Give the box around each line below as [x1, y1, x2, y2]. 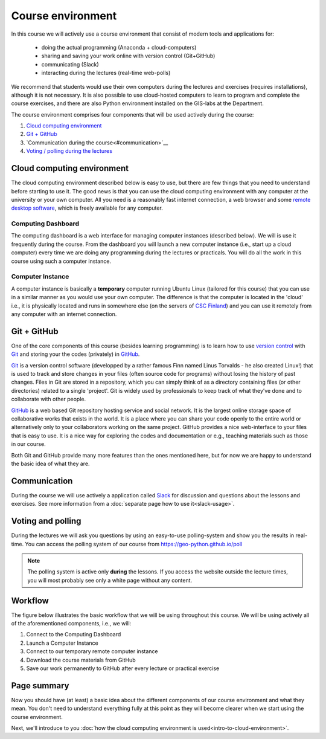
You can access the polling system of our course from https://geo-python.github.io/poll [25, 540, 243, 547]
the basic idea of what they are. [11, 460, 90, 467]
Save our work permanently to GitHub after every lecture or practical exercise [26, 665, 220, 672]
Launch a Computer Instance [26, 639, 99, 647]
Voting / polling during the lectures [26, 147, 113, 155]
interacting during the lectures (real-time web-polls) [41, 69, 171, 77]
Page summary [11, 680, 69, 691]
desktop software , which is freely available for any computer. [11, 204, 163, 211]
